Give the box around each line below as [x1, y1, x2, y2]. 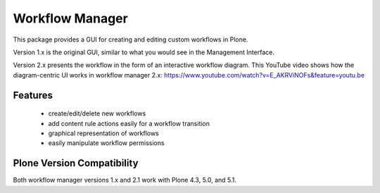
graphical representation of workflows [48, 129, 160, 137]
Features [13, 89, 53, 101]
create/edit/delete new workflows [48, 109, 146, 118]
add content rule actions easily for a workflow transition [48, 119, 210, 127]
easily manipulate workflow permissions [48, 139, 165, 147]
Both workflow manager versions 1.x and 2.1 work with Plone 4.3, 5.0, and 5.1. [13, 176, 237, 185]
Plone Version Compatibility [13, 157, 139, 169]
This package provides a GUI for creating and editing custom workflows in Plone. [13, 35, 248, 44]
